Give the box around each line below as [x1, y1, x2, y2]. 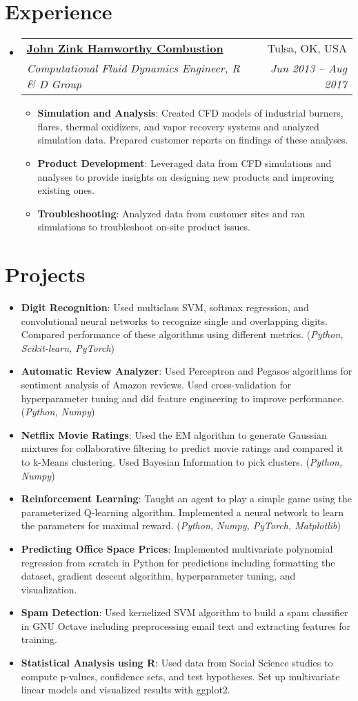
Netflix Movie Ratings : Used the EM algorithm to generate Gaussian [21, 427, 327, 442]
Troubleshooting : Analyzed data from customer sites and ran [37, 206, 306, 220]
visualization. [21, 582, 77, 596]
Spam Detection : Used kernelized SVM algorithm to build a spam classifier [21, 605, 348, 620]
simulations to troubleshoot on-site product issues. [37, 219, 250, 234]
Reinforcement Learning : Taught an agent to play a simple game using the [21, 491, 352, 506]
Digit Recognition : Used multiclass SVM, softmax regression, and [21, 300, 309, 314]
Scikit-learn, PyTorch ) [21, 340, 115, 355]
